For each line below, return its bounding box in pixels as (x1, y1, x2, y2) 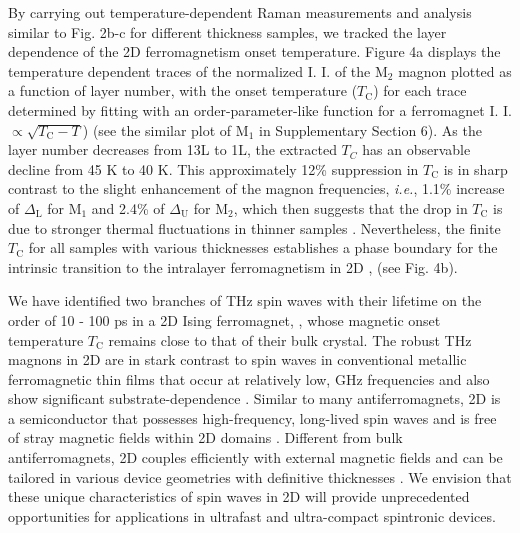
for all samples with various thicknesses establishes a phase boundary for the (28, 237, 498, 258)
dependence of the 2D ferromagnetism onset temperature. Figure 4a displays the (8, 41, 501, 62)
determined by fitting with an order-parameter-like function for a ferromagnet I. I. (8, 99, 512, 120)
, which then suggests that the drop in (233, 197, 468, 218)
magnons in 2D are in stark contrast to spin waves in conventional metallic (8, 349, 467, 370)
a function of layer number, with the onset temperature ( (8, 80, 358, 101)
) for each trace (373, 80, 467, 101)
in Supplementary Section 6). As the (259, 119, 482, 140)
